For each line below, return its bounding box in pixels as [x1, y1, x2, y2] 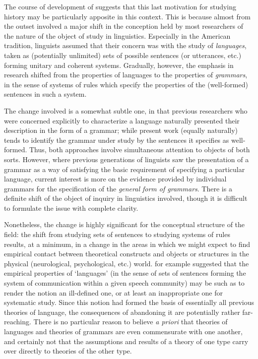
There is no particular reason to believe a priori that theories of [33, 316, 228, 327]
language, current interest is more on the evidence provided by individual [4, 174, 227, 184]
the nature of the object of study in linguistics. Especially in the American [4, 30, 231, 41]
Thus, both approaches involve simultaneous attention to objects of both [29, 144, 250, 155]
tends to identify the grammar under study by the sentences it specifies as [4, 134, 229, 145]
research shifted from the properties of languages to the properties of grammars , [4, 69, 248, 80]
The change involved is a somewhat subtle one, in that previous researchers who [4, 105, 248, 116]
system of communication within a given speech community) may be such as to [4, 278, 245, 288]
